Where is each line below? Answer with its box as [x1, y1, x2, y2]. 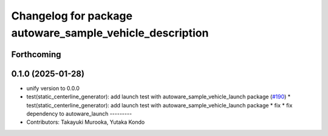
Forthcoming [11, 49, 61, 59]
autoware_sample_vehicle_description [11, 26, 209, 39]
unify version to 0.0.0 [26, 84, 80, 92]
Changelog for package [11, 9, 133, 22]
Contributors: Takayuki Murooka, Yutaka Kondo [26, 118, 145, 126]
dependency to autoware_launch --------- [26, 110, 132, 118]
